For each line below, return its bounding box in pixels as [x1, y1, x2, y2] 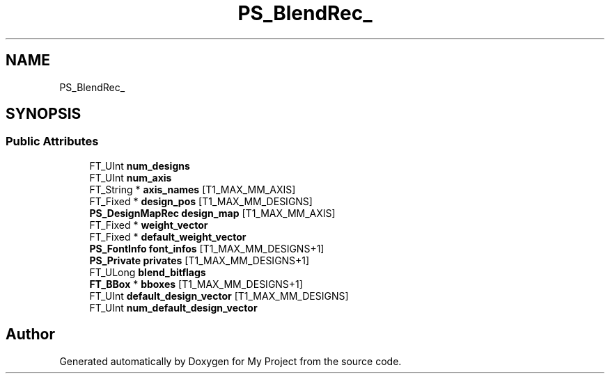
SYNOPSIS [6, 105, 81, 123]
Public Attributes [6, 134, 99, 149]
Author [6, 325, 55, 344]
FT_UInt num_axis [89, 171, 172, 184]
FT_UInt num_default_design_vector [89, 301, 258, 314]
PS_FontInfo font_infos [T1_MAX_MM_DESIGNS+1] [89, 242, 324, 255]
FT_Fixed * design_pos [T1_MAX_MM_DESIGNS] [89, 195, 313, 207]
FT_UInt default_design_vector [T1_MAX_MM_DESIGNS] [89, 289, 349, 302]
